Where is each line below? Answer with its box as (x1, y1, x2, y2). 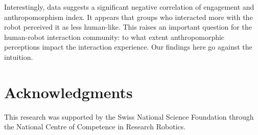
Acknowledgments (4, 81, 133, 102)
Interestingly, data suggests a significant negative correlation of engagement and (4, 2, 254, 12)
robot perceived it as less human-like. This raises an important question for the (4, 21, 252, 32)
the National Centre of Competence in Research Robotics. (4, 121, 186, 132)
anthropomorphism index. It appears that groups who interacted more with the (4, 11, 253, 22)
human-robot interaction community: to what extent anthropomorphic (4, 31, 225, 42)
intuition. (4, 51, 33, 62)
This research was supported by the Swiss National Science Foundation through (4, 111, 254, 122)
